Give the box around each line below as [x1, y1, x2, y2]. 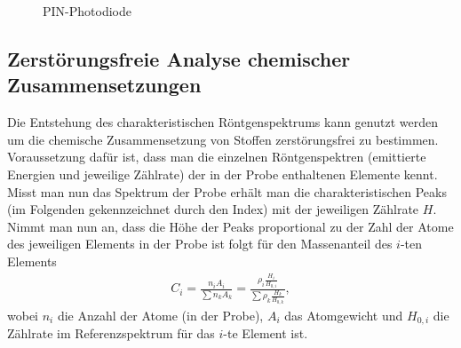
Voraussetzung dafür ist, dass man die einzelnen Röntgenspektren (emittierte [7, 147, 426, 166]
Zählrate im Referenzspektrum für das [7, 324, 215, 343]
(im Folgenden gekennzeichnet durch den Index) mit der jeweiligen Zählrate [7, 200, 419, 218]
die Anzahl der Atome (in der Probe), [57, 305, 264, 324]
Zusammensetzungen [7, 71, 202, 99]
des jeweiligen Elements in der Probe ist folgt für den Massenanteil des [7, 234, 393, 253]
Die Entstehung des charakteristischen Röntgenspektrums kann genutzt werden [7, 113, 438, 131]
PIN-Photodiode [43, 2, 131, 20]
